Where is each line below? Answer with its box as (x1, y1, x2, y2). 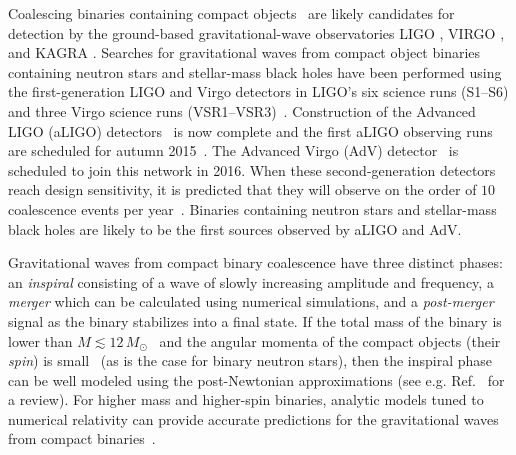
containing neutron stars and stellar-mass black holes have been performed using (8, 61, 502, 82)
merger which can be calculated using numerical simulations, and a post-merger (8, 291, 494, 312)
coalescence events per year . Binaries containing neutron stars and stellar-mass (8, 198, 497, 219)
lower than (8, 330, 73, 351)
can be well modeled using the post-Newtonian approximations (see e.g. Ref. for (8, 369, 505, 390)
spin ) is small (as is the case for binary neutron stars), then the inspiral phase (8, 350, 493, 371)
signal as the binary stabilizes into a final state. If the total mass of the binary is (8, 310, 502, 331)
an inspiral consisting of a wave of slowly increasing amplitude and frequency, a (8, 271, 494, 292)
